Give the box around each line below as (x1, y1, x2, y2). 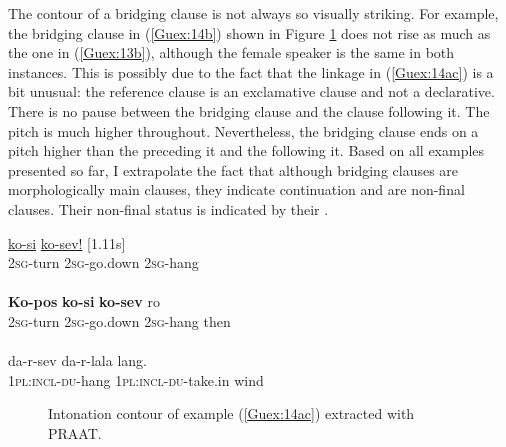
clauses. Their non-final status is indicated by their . (8, 198, 329, 219)
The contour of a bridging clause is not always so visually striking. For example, (8, 3, 499, 23)
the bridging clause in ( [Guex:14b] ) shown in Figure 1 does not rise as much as (8, 22, 491, 43)
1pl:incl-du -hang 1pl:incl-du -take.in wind (8, 369, 264, 390)
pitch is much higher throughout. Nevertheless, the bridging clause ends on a (8, 120, 479, 141)
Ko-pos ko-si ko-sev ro (8, 291, 160, 312)
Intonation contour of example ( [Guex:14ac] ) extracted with (48, 403, 415, 424)
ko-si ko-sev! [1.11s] (8, 232, 126, 253)
